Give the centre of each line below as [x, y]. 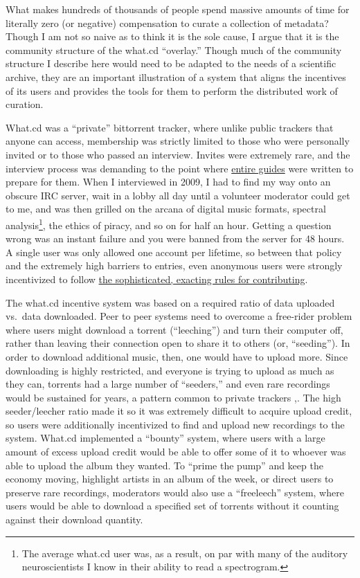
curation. [25, 104]
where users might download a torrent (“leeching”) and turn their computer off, [174, 329]
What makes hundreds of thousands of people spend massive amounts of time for [178, 9]
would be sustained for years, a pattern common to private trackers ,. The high [173, 397]
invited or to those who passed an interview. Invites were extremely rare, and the [178, 154]
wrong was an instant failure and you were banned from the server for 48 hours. [175, 238]
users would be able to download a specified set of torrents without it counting [172, 506]
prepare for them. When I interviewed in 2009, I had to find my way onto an [168, 182]
